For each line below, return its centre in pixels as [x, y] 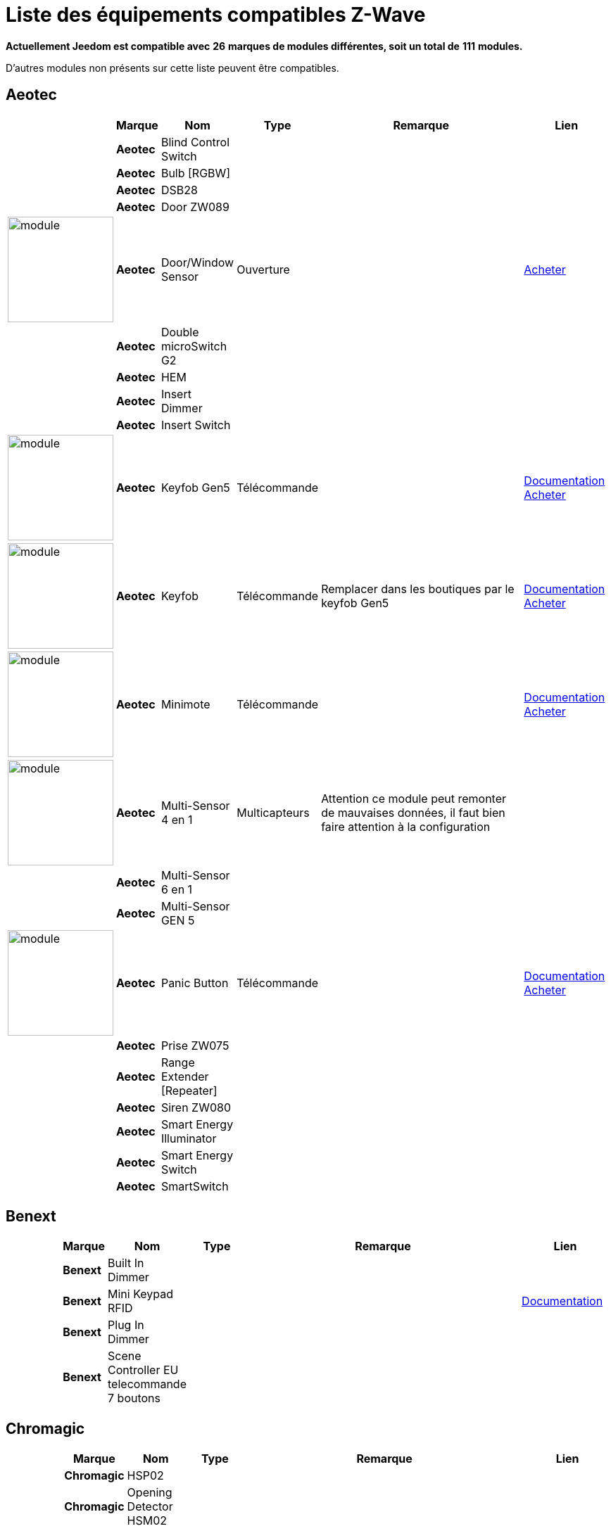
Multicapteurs [273, 812]
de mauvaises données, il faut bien [413, 812]
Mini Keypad [141, 1294]
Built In [126, 1263]
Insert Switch [196, 425]
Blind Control [195, 142]
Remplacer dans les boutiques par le [418, 589]
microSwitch [194, 346]
